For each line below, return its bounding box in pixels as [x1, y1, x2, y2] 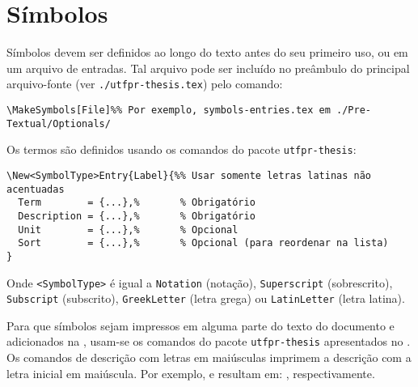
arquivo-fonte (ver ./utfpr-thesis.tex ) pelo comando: [6, 75, 283, 92]
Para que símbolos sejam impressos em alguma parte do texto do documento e [6, 317, 395, 334]
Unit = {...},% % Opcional [18, 223, 239, 236]
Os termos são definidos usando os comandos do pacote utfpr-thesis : [6, 141, 357, 158]
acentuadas [6, 183, 65, 195]
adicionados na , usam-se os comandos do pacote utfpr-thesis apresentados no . [6, 333, 411, 350]
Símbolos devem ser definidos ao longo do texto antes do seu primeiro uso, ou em [6, 44, 408, 61]
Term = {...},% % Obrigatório [18, 197, 255, 209]
